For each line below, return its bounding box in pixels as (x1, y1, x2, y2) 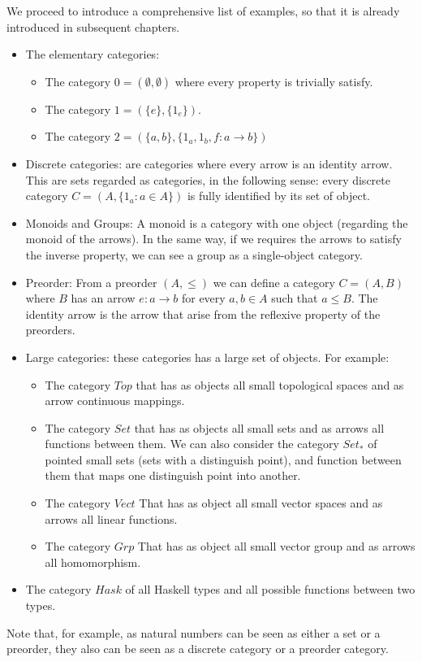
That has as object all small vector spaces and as (139, 494, 383, 512)
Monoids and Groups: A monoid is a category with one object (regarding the (25, 214, 408, 231)
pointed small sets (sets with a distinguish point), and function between (45, 451, 402, 468)
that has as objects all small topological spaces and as (136, 376, 404, 393)
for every (181, 290, 226, 307)
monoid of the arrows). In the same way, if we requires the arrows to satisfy (25, 230, 402, 247)
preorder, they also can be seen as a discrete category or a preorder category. (6, 640, 389, 657)
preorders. (25, 321, 75, 338)
